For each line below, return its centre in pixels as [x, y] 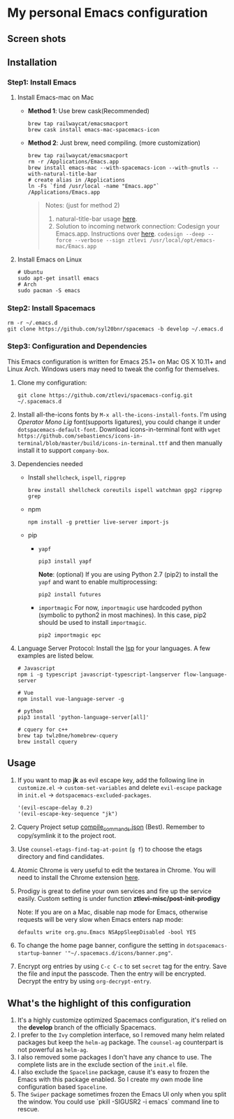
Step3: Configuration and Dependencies [77, 346]
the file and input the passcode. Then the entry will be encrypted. [111, 974]
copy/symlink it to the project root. [67, 836]
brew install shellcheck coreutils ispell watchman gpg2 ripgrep [125, 490]
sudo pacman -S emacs [49, 291]
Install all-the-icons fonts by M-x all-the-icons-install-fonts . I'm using [122, 414]
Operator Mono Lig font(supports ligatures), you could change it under [119, 421]
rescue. [28, 1109]
